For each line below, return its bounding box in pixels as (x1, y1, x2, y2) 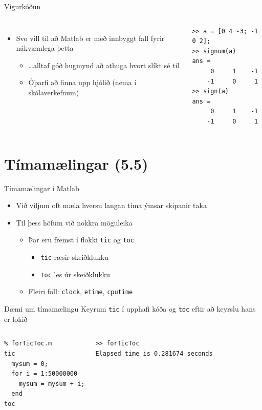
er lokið (4, 313, 28, 324)
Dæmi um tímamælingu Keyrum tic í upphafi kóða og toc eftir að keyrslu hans (4, 303, 256, 314)
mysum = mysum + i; (18, 380, 85, 387)
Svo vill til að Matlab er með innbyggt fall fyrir (16, 32, 165, 43)
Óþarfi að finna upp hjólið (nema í (28, 77, 137, 88)
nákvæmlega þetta (16, 43, 74, 53)
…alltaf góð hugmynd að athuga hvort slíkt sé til (28, 59, 180, 70)
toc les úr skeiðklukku (40, 269, 111, 279)
